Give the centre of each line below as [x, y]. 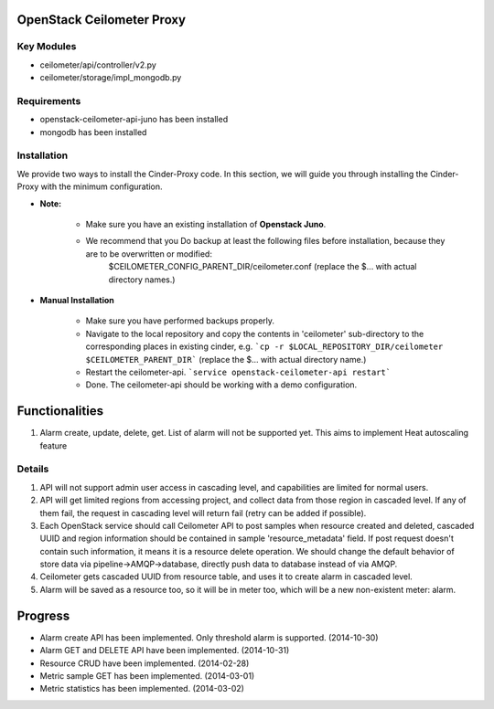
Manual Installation [77, 300]
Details [33, 469]
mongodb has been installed [93, 132]
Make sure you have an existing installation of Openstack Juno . [206, 224]
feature [54, 445]
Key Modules [47, 47]
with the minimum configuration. [102, 186]
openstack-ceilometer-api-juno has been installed [134, 120]
